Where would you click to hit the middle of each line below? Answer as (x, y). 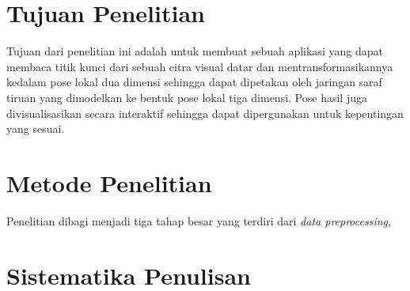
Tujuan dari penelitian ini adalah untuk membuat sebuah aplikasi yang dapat (195, 51)
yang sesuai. (36, 128)
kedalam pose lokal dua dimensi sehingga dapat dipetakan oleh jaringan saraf (194, 82)
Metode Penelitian (109, 182)
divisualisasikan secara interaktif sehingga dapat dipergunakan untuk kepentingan (205, 113)
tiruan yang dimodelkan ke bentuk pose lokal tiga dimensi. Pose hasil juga (187, 97)
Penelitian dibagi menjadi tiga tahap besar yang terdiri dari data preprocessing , (199, 220)
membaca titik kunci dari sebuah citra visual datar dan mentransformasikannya (200, 66)
